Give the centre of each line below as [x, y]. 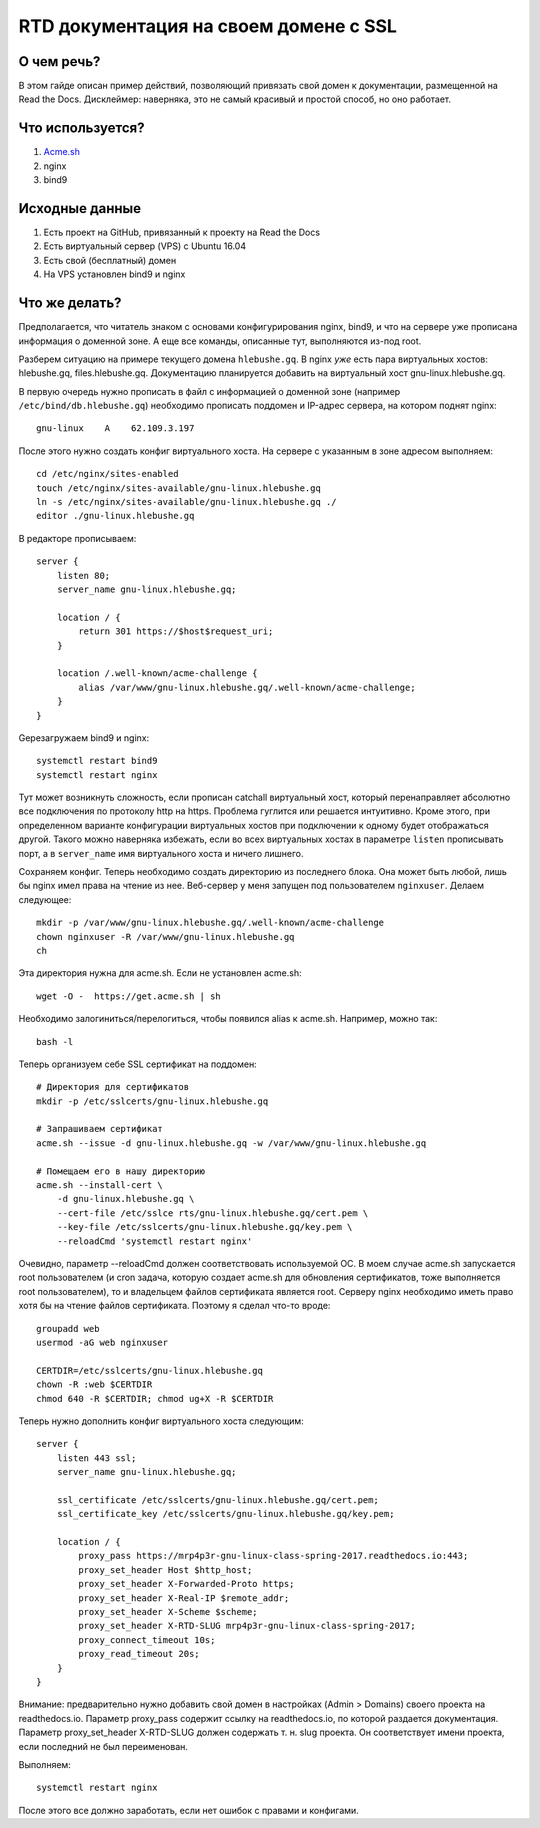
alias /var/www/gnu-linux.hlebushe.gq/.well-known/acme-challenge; [247, 687]
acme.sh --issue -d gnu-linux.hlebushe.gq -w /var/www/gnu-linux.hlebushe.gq [231, 1143]
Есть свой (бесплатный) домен [110, 260]
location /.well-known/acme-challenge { [157, 673]
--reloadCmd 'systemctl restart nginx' [154, 1241]
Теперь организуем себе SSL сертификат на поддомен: [137, 1064]
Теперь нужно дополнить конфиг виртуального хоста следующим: [161, 1421]
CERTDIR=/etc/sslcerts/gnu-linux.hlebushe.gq [150, 1370]
